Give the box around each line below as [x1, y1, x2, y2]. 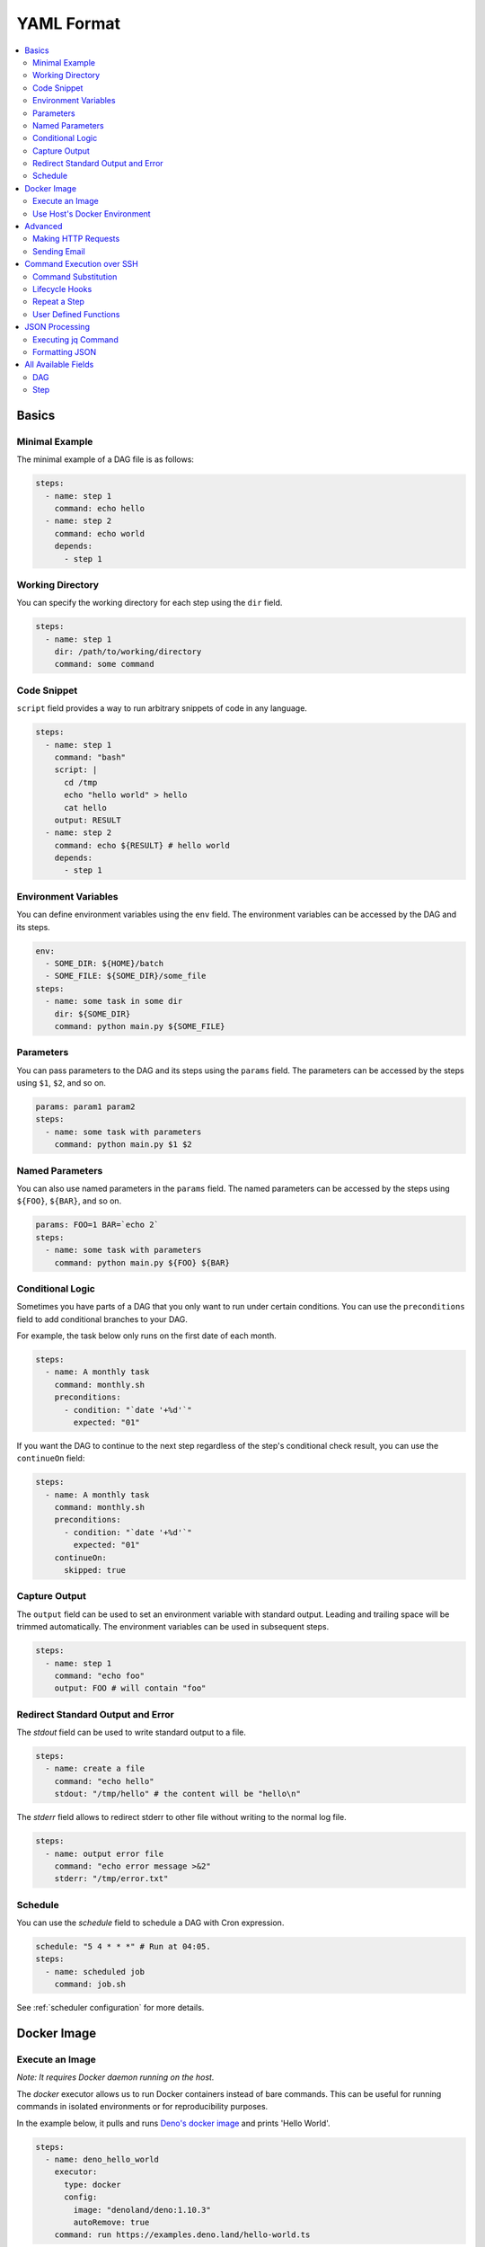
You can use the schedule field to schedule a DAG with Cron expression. [16, 1917, 285, 1928]
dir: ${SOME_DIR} [54, 1008, 131, 1019]
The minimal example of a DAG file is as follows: [16, 454, 195, 465]
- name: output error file [45, 1848, 164, 1859]
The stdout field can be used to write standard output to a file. [16, 1727, 246, 1738]
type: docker [64, 2180, 121, 2189]
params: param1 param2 [35, 1102, 136, 1112]
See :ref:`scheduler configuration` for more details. [16, 2003, 205, 2013]
